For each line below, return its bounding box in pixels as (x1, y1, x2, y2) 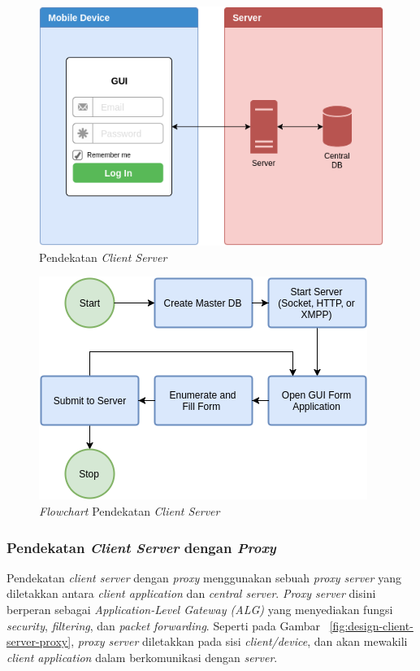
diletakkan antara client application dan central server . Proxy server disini (6, 585, 376, 602)
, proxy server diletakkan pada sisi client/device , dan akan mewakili (71, 633, 408, 650)
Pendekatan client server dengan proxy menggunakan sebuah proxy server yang (6, 569, 401, 586)
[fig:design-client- (329, 617, 414, 634)
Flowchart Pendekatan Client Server (39, 503, 220, 520)
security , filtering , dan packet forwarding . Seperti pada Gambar (6, 617, 321, 634)
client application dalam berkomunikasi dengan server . (6, 648, 278, 665)
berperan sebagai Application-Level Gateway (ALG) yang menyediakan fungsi (6, 601, 393, 618)
